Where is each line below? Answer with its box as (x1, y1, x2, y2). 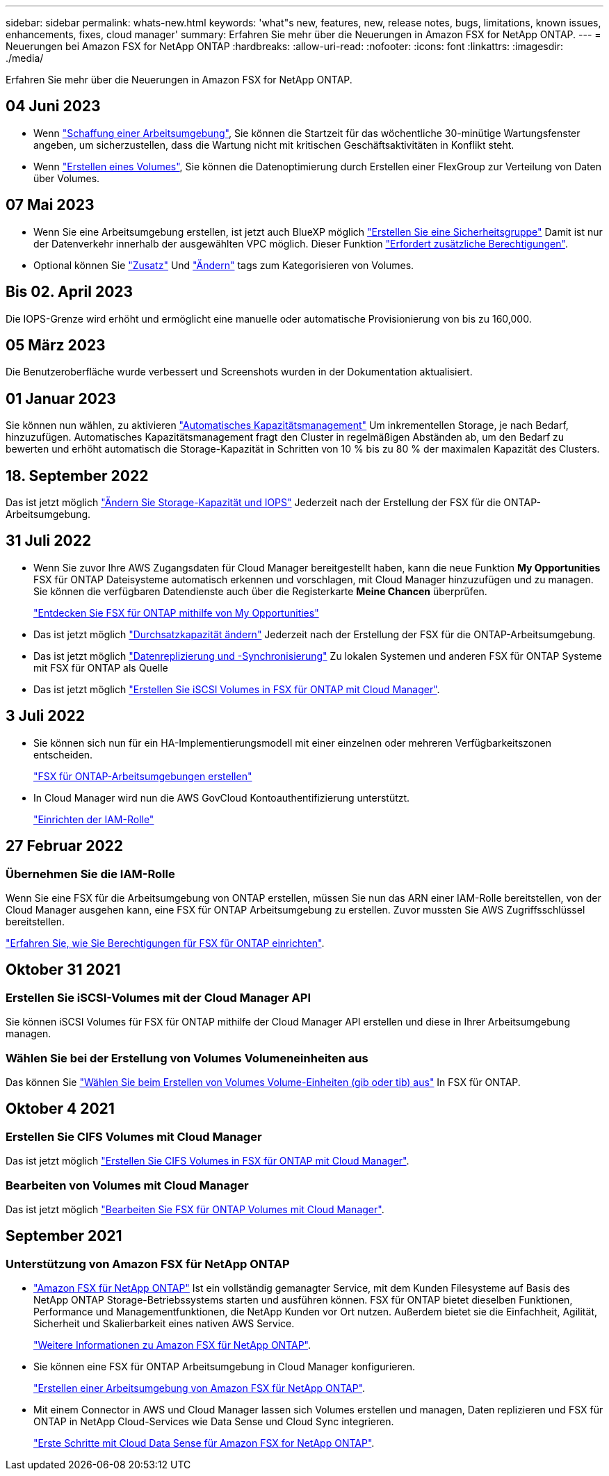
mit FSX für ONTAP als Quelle (33, 661, 168, 674)
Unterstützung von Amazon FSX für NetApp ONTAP (6, 1256, 290, 1271)
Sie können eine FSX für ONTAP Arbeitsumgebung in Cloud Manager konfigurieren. (33, 1361, 415, 1373)
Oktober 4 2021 (6, 1100, 115, 1118)
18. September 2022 (6, 467, 149, 485)
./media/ (6, 52, 44, 64)
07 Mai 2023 (6, 196, 95, 214)
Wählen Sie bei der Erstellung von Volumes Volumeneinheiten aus (6, 1051, 368, 1065)
